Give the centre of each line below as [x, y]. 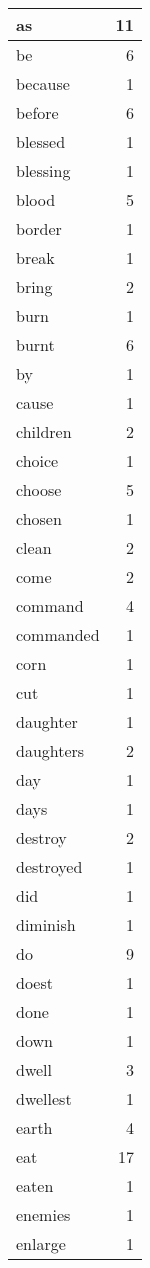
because [43, 83]
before [37, 112]
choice [37, 460]
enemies [43, 1214]
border [39, 228]
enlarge [41, 1243]
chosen [39, 518]
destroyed [49, 866]
